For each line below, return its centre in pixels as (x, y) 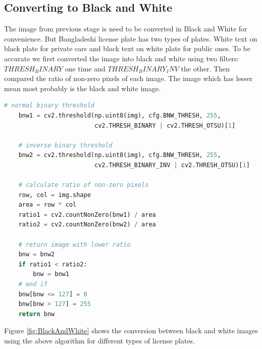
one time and (85, 68)
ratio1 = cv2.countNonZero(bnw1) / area (87, 215)
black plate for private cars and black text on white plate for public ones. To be (127, 48)
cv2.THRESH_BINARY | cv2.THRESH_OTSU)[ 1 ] (165, 125)
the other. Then (205, 68)
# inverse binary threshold (65, 145)
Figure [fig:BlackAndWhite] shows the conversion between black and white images (131, 331)
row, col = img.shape (55, 195)
